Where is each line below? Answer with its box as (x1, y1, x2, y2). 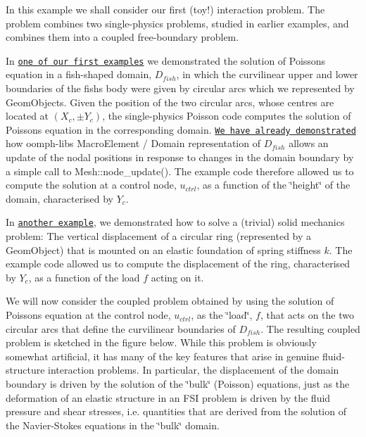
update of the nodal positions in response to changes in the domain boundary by (6, 150, 354, 165)
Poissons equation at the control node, (6, 308, 171, 322)
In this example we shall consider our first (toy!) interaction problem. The (6, 2, 325, 16)
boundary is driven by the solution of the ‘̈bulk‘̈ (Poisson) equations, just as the (6, 376, 350, 391)
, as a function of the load (28, 270, 140, 284)
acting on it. (151, 270, 204, 284)
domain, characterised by (6, 191, 113, 205)
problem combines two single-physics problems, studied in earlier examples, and (6, 15, 349, 30)
